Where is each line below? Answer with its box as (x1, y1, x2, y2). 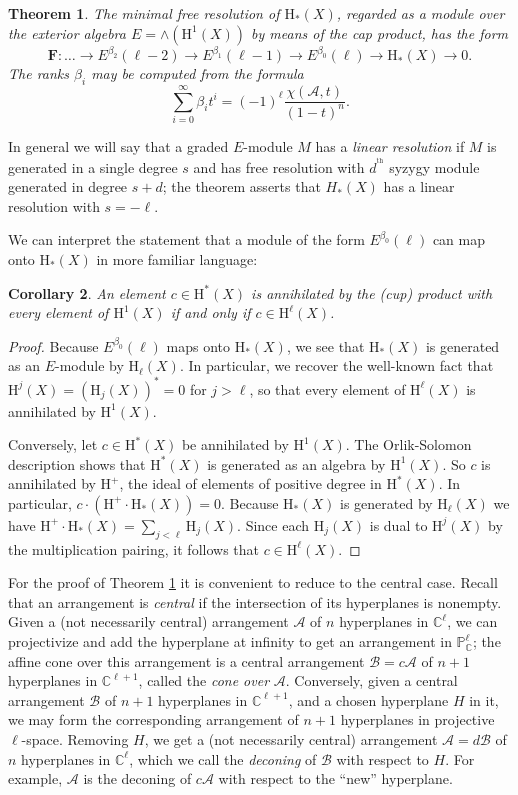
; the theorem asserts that (162, 176, 321, 197)
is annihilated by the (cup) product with (251, 282, 493, 303)
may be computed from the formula (91, 63, 304, 84)
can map (432, 229, 486, 250)
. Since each (237, 514, 310, 535)
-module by (54, 355, 124, 376)
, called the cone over (138, 670, 270, 691)
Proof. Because (8, 335, 99, 356)
